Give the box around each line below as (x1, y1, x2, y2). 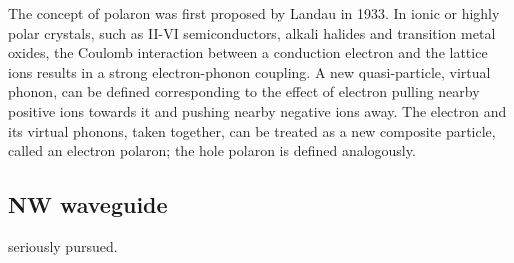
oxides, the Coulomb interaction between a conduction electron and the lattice (8, 42, 488, 63)
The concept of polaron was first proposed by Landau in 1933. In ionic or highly (8, 3, 500, 23)
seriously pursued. (8, 235, 118, 256)
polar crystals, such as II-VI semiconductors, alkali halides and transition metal (8, 22, 496, 43)
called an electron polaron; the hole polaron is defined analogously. (8, 140, 416, 161)
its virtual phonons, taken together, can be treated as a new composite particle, (8, 120, 496, 141)
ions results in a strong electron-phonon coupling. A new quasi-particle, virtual (8, 61, 491, 82)
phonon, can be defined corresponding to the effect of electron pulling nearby (8, 81, 480, 102)
